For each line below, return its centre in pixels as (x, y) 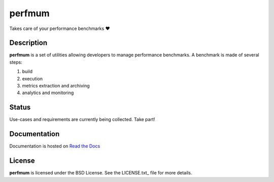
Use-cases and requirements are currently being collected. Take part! (82, 119)
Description (28, 43)
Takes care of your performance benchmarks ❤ (60, 28)
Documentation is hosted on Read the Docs (55, 146)
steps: (16, 62)
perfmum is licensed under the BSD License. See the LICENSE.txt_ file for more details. (101, 173)
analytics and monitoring (48, 93)
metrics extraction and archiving (56, 86)
